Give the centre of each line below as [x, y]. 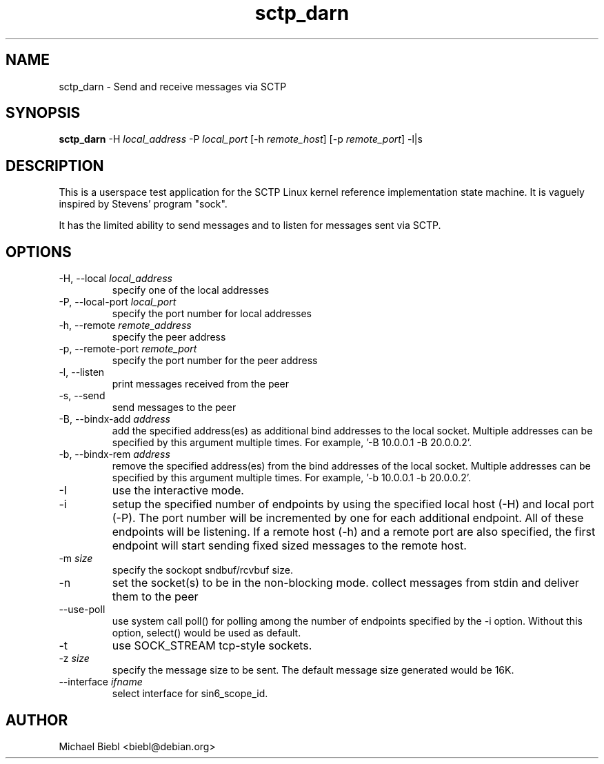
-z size [74, 659]
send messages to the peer [174, 408]
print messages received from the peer [201, 384]
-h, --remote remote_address [125, 325]
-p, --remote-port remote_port [128, 349]
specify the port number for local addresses [212, 314]
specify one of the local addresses [191, 290]
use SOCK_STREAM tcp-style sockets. [212, 646]
